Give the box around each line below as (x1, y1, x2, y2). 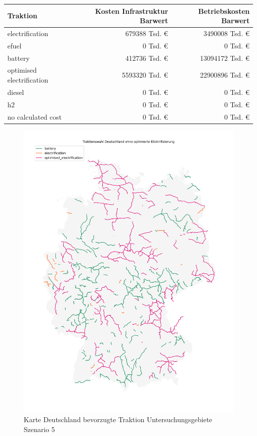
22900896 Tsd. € (200, 70, 250, 80)
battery (7, 52, 30, 63)
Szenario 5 (24, 424, 55, 434)
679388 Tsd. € (125, 28, 169, 38)
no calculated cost (7, 111, 62, 122)
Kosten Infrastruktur (95, 5, 169, 16)
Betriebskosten (198, 5, 250, 16)
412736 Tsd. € (125, 52, 169, 63)
